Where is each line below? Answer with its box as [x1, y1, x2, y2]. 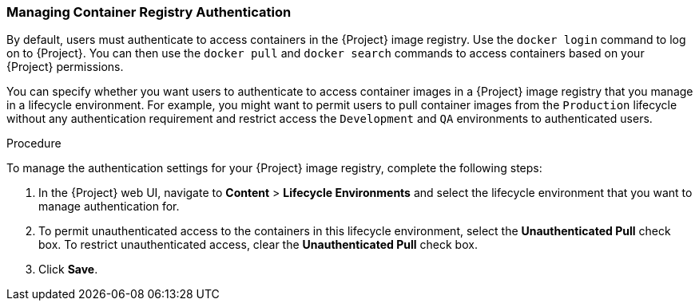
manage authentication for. [38, 199, 180, 214]
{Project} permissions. [6, 60, 124, 74]
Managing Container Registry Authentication [6, 4, 292, 20]
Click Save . [38, 262, 98, 277]
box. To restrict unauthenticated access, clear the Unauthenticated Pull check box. [38, 238, 478, 252]
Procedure [6, 136, 62, 151]
